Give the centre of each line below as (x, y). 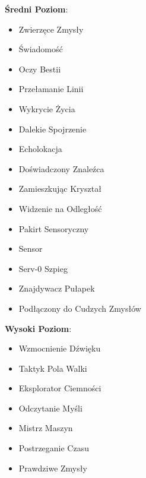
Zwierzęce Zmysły (51, 29)
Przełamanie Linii (51, 89)
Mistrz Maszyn (46, 428)
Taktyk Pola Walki (53, 368)
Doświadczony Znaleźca (61, 168)
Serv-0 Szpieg (43, 268)
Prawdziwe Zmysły (53, 468)
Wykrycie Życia (47, 108)
